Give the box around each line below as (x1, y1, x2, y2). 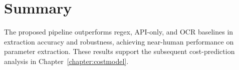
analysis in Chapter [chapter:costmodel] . (4, 55, 129, 66)
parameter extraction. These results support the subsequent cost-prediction (4, 46, 235, 56)
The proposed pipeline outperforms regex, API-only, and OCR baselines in (4, 26, 233, 37)
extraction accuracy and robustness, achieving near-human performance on (4, 36, 234, 46)
